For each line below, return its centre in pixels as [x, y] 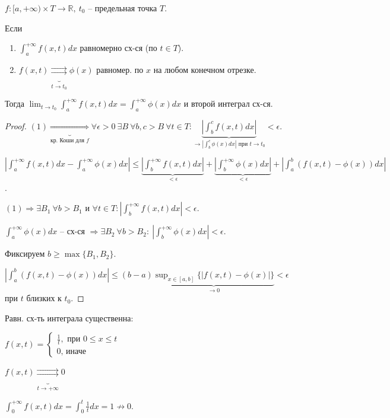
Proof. [16, 125]
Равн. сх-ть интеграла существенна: [69, 318]
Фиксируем [25, 253]
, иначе [73, 352]
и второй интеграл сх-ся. [228, 103]
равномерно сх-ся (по [118, 48]
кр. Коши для [67, 140]
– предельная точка [123, 8]
